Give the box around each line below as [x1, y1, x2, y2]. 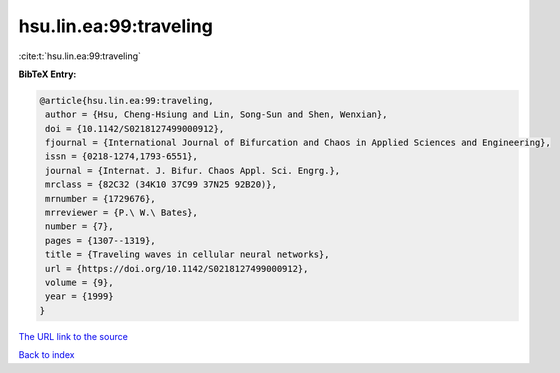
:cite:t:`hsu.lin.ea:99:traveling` [18, 50, 142, 62]
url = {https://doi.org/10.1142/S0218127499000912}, [45, 263, 309, 274]
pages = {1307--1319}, [45, 235, 157, 246]
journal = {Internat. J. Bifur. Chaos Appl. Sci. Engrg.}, [45, 165, 341, 176]
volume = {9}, [45, 277, 114, 288]
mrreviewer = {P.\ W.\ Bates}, [45, 207, 199, 219]
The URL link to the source [18, 330, 129, 342]
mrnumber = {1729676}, [45, 193, 157, 204]
